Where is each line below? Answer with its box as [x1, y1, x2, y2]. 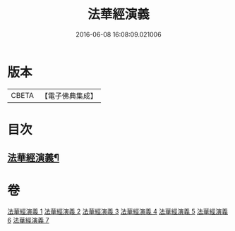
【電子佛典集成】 [40, 91, 97, 101]
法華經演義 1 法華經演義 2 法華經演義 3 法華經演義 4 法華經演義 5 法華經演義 [7, 207, 228, 216]
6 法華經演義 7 [7, 216, 49, 225]
